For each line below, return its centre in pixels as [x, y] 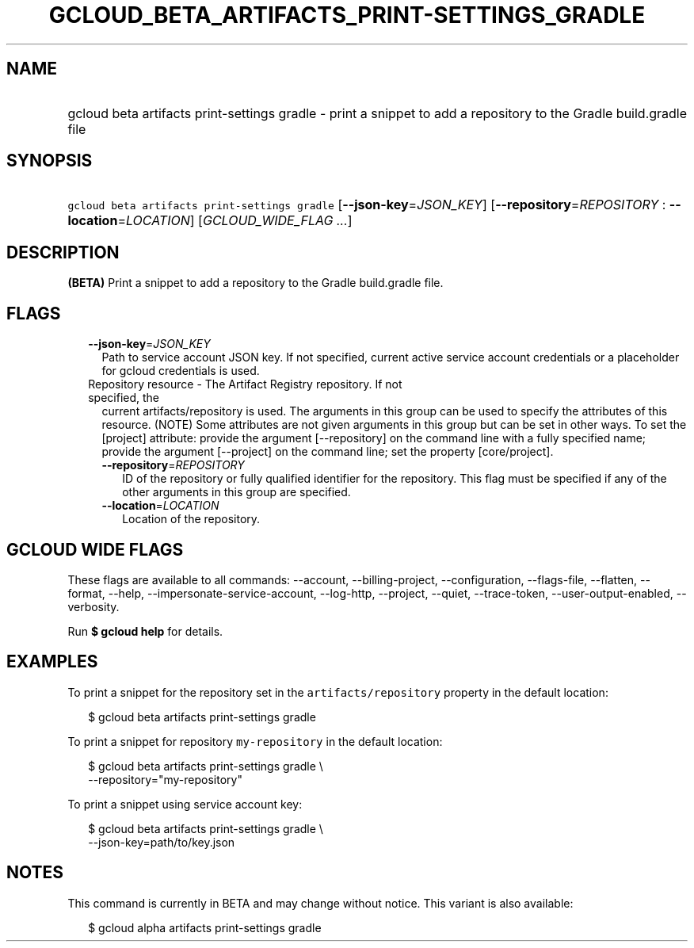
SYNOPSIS [50, 161]
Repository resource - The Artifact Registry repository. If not [245, 384]
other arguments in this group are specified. [236, 492]
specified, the [124, 398]
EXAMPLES [52, 662]
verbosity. [93, 606]
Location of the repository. [191, 519]
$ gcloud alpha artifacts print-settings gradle [205, 927]
